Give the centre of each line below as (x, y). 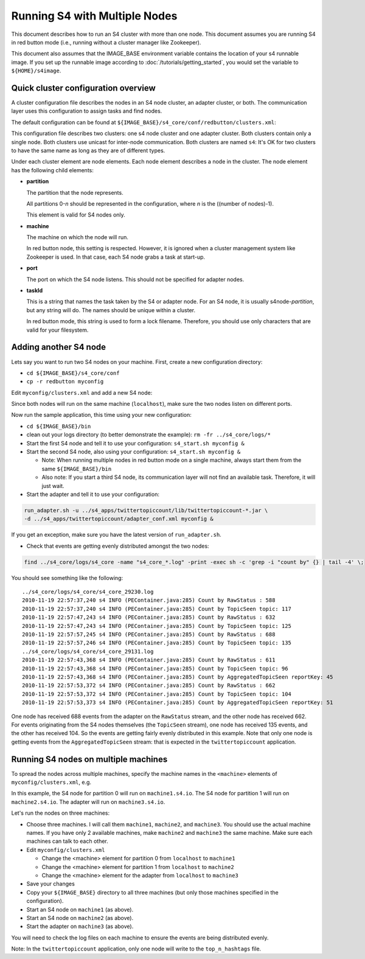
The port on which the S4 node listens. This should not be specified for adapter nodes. (135, 279)
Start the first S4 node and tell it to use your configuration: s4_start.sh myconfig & (135, 443)
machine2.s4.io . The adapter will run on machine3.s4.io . (88, 802)
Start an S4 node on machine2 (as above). (80, 918)
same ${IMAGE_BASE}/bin (77, 469)
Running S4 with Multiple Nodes (94, 16)
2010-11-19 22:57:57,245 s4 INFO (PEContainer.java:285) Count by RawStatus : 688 (149, 635)
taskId (35, 291)
